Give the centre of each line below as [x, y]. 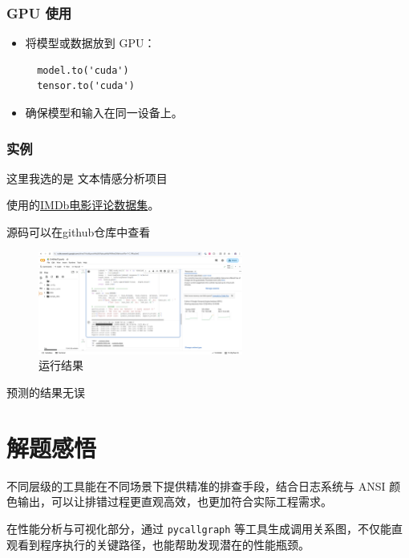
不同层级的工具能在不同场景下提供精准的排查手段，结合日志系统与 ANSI [196, 485]
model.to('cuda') [83, 70]
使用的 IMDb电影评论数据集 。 [83, 205]
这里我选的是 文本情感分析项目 [87, 178]
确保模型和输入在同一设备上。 [104, 112]
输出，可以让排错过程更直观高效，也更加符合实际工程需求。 [174, 501]
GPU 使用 [39, 12]
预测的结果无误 [46, 392]
